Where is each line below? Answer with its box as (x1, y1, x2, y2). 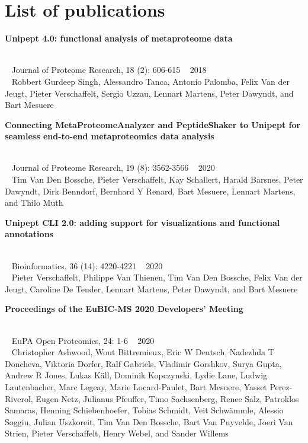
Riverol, (5, 392, 33, 404)
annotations (5, 228, 53, 240)
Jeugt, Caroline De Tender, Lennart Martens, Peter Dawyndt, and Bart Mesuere (5, 282, 298, 295)
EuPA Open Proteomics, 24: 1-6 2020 (11, 334, 155, 346)
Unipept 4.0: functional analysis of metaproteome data (5, 32, 233, 44)
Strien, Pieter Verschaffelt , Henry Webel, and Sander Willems (5, 427, 229, 439)
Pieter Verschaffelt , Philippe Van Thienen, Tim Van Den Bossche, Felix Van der (11, 271, 303, 283)
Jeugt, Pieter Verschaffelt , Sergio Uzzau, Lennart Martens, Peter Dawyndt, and (5, 87, 294, 99)
